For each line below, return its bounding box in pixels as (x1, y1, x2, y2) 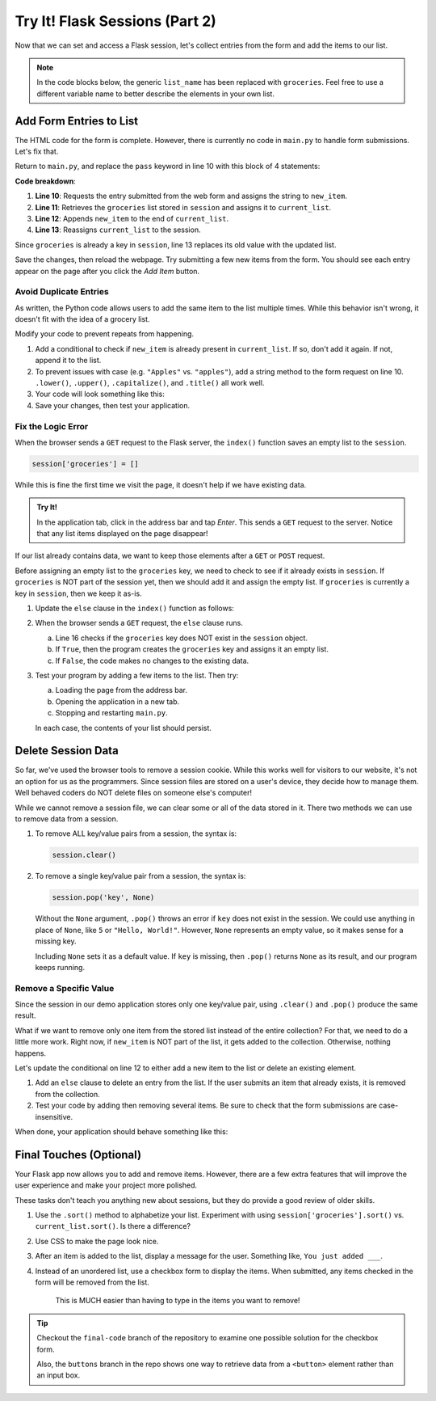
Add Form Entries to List (15, 114, 139, 128)
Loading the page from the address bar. (55, 686, 187, 695)
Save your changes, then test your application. (35, 400, 190, 410)
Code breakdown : (15, 176, 76, 186)
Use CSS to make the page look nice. (35, 1236, 159, 1246)
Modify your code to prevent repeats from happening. (15, 329, 194, 339)
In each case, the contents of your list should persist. (35, 723, 212, 732)
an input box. (36, 1370, 81, 1380)
